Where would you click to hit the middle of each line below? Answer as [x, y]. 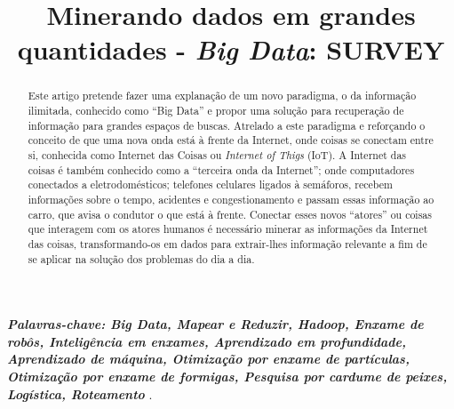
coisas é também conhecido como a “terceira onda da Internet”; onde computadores [221, 169]
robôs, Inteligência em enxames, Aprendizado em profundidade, [207, 341]
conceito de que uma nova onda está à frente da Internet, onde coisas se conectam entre [231, 140]
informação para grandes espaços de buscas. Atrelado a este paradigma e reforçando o [227, 125]
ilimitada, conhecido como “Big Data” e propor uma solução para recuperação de [216, 111]
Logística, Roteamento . [80, 393]
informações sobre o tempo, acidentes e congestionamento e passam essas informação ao [231, 199]
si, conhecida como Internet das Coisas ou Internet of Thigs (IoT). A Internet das [217, 154]
